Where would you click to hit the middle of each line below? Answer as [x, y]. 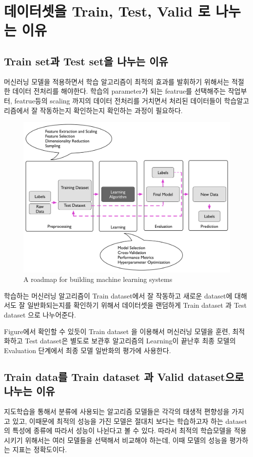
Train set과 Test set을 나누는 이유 [86, 61]
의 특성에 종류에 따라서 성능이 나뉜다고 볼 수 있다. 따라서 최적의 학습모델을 [118, 430]
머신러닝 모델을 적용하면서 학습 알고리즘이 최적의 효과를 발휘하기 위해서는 [117, 81]
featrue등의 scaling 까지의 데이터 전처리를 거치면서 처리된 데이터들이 [118, 100]
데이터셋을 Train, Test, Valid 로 [107, 11]
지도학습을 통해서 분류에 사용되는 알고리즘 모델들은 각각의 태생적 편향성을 [117, 411]
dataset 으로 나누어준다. [40, 314]
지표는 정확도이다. [40, 449]
